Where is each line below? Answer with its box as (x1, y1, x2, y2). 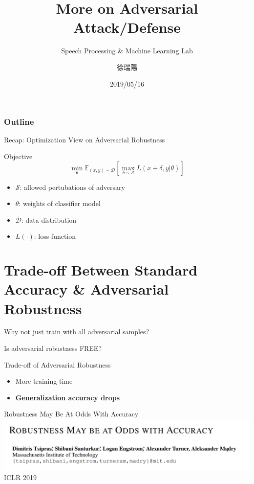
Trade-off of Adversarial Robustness (4, 359, 111, 369)
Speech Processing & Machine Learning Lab (61, 46, 193, 56)
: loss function (34, 231, 76, 241)
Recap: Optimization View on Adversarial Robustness (4, 135, 165, 145)
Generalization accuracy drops (15, 392, 120, 402)
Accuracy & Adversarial (4, 279, 169, 299)
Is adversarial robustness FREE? (4, 343, 102, 353)
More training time (15, 376, 73, 386)
